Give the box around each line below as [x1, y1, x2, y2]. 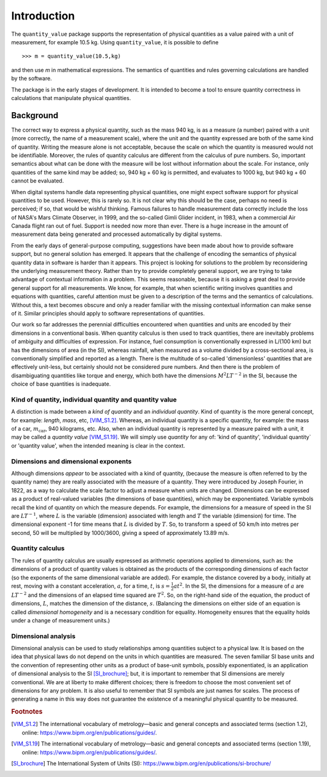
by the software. [11, 75, 52, 82]
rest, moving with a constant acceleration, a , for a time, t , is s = [11, 582, 171, 590]
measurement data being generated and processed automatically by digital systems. [11, 230, 222, 238]
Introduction [11, 9, 75, 22]
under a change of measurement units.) [11, 616, 110, 624]
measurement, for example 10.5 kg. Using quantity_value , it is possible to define [11, 38, 219, 45]
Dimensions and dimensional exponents [11, 457, 132, 465]
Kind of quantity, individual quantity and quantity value [11, 395, 177, 403]
